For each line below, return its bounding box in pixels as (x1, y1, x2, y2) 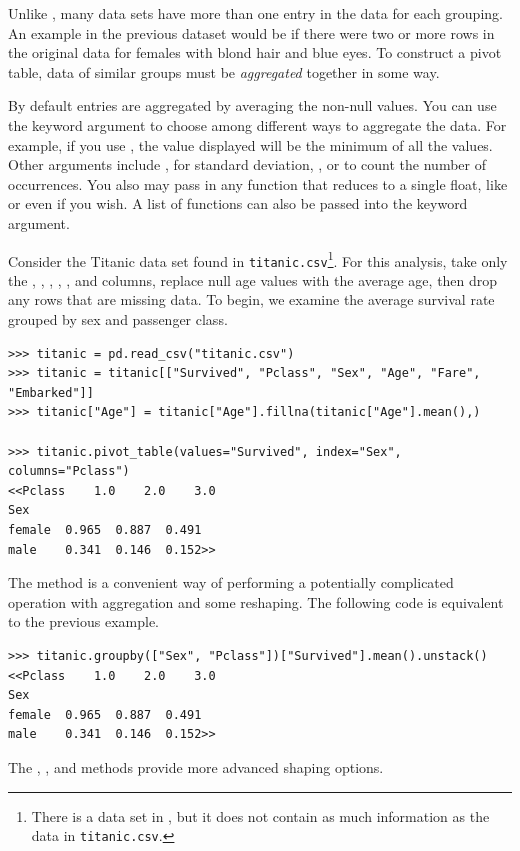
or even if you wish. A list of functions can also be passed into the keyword (8, 193, 468, 214)
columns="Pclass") (8, 464, 130, 479)
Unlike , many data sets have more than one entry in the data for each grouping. (8, 3, 503, 23)
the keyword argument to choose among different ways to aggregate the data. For (8, 114, 507, 135)
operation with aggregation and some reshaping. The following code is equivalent (8, 591, 504, 612)
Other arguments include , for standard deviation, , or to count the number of (8, 154, 486, 175)
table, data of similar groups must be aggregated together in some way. (8, 61, 440, 82)
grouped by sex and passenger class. (8, 309, 228, 330)
